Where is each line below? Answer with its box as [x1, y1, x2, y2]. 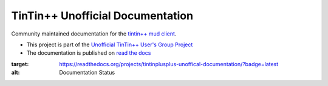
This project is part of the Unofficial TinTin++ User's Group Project [26, 41, 193, 48]
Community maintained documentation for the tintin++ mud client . [11, 30, 177, 37]
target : [11, 60, 29, 67]
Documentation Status [59, 69, 115, 76]
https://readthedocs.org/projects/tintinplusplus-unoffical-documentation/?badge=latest [59, 60, 279, 67]
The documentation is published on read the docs [26, 49, 151, 57]
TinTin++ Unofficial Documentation [11, 9, 194, 22]
